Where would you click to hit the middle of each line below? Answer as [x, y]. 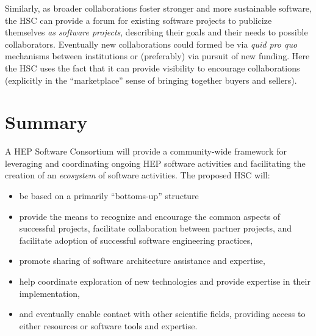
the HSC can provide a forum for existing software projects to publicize [138, 20]
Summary [46, 122]
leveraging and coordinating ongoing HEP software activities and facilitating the [155, 163]
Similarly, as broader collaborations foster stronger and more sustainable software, [158, 8]
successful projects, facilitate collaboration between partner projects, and [156, 228]
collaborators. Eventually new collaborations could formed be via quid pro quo [151, 44]
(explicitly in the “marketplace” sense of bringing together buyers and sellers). [151, 80]
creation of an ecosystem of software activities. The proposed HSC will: [138, 175]
